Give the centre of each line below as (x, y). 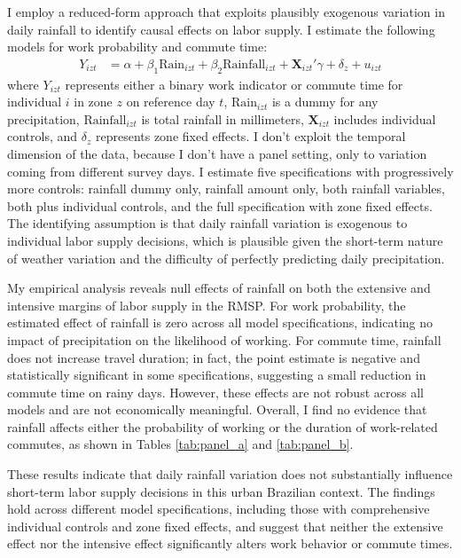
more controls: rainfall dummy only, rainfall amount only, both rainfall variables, (226, 189)
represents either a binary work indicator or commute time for (234, 84)
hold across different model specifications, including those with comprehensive (219, 509)
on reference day (171, 102)
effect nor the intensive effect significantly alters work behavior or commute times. (230, 543)
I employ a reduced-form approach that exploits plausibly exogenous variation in (226, 12)
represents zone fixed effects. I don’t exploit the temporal (250, 136)
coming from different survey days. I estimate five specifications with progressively (230, 171)
